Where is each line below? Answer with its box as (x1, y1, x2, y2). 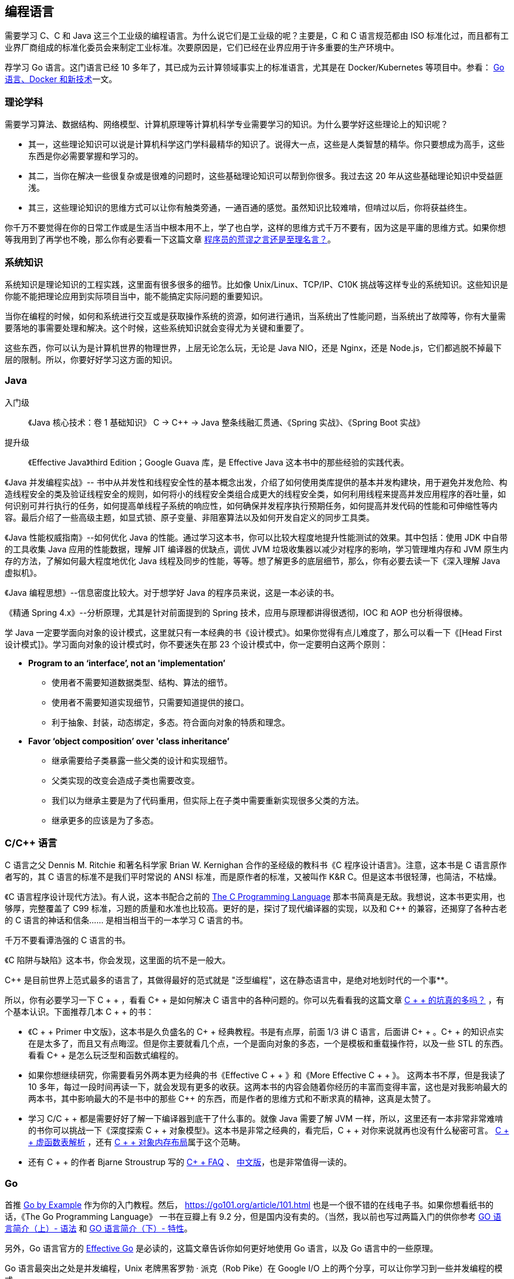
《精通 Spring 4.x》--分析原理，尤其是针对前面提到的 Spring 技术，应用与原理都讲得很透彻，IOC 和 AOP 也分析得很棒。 (5, 607, 468, 617)
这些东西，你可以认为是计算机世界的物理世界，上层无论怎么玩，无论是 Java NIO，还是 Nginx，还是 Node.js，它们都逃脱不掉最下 (5, 342, 502, 353)
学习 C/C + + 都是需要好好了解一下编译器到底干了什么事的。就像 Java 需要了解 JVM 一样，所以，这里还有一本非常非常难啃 (28, 1113, 503, 1124)
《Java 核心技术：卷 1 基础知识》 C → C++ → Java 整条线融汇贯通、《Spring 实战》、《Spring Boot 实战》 (28, 417, 425, 427)
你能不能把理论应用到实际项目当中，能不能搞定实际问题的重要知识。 (5, 291, 268, 301)
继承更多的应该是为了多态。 (52, 815, 158, 825)
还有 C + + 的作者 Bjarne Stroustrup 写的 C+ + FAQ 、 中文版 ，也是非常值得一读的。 (28, 1157, 352, 1167)
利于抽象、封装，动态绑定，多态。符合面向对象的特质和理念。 (52, 717, 290, 727)
